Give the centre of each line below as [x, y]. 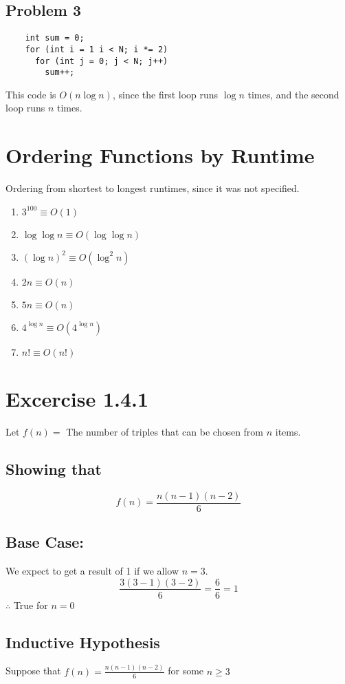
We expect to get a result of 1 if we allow [92, 570]
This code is [31, 94]
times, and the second [293, 94]
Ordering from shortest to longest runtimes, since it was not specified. [153, 188]
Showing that [54, 468]
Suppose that [33, 671]
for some [186, 671]
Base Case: [45, 542]
